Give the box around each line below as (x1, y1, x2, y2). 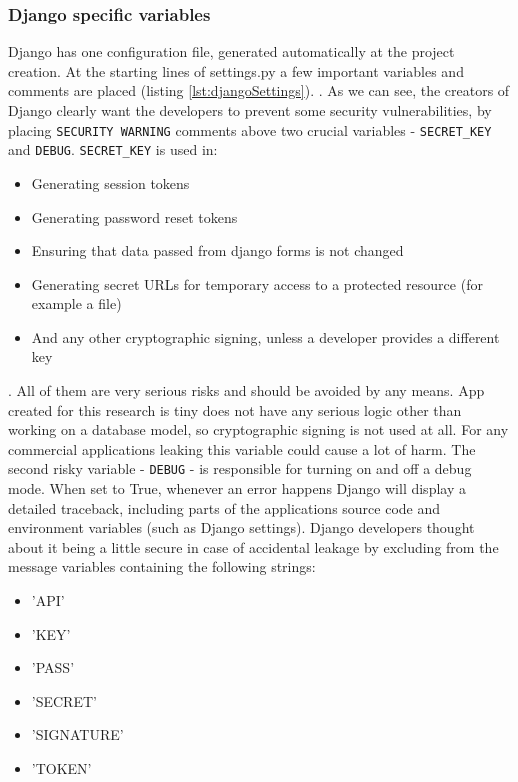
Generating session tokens (31, 172, 190, 193)
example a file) (31, 293, 122, 314)
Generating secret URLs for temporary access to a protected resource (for (31, 273, 483, 294)
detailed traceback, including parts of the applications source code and (8, 497, 441, 518)
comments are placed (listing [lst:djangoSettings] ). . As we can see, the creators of (8, 80, 510, 101)
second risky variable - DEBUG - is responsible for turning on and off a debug (8, 458, 472, 479)
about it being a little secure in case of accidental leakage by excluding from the (8, 536, 499, 557)
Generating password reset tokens (31, 206, 238, 227)
